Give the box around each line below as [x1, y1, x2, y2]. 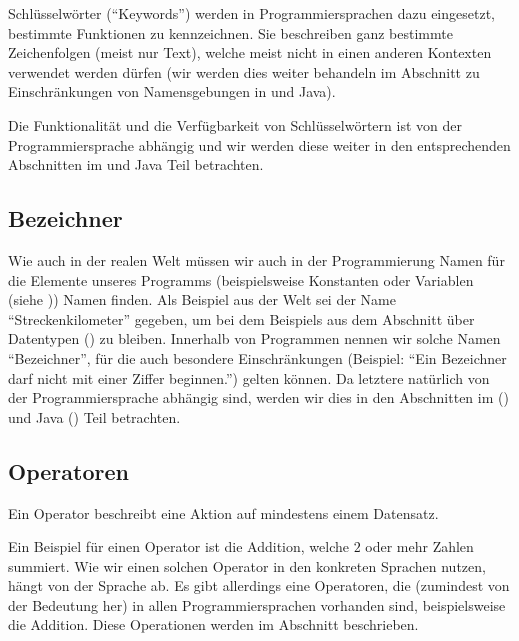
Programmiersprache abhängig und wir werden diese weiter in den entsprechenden [8, 134, 511, 155]
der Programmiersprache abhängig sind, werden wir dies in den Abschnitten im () [8, 387, 509, 408]
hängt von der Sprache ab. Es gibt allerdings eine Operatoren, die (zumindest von [8, 575, 510, 596]
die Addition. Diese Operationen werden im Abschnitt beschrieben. [8, 614, 419, 635]
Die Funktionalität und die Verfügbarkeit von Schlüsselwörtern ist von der [8, 114, 462, 135]
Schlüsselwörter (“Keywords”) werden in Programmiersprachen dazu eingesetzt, [8, 3, 495, 23]
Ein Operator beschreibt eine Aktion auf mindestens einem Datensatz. [8, 502, 439, 523]
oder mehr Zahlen [365, 536, 474, 557]
